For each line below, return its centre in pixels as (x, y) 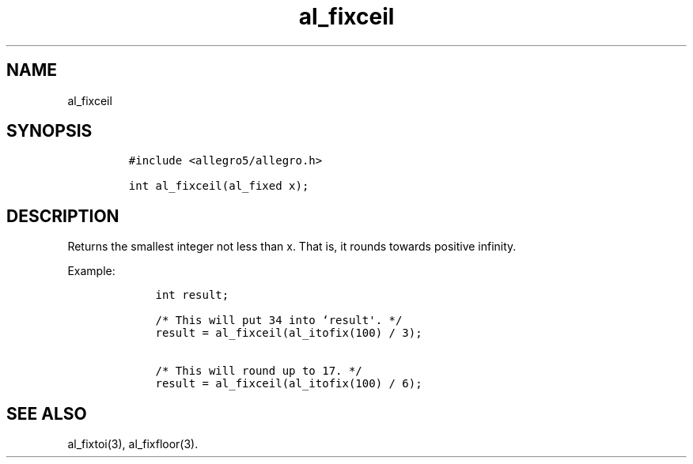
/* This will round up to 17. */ (259, 371)
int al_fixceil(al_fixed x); (219, 186)
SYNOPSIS (49, 131)
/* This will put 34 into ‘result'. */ (279, 321)
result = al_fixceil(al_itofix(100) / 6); (289, 384)
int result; (192, 295)
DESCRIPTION (63, 216)
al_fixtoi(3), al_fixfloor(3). (133, 444)
